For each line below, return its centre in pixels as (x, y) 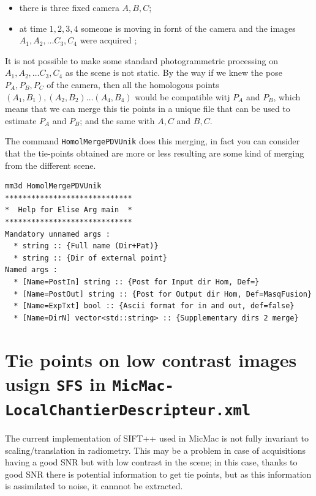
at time (33, 28)
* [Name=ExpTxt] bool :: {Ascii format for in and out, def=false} (154, 306)
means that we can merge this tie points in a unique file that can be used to (148, 109)
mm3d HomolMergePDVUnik (53, 186)
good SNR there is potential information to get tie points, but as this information (158, 474)
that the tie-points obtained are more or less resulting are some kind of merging (155, 153)
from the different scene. (51, 165)
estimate (21, 120)
